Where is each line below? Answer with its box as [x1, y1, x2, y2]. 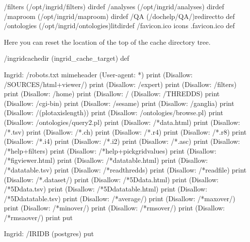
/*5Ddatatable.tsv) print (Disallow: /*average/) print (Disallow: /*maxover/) [4, 193, 235, 203]
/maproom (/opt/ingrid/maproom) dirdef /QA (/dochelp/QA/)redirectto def [4, 11, 235, 21]
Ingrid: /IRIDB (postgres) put [4, 228, 94, 239]
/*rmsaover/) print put [4, 212, 73, 222]
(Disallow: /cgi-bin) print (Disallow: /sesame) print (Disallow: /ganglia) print [4, 98, 234, 108]
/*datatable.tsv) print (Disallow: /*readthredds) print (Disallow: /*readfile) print [4, 164, 247, 174]
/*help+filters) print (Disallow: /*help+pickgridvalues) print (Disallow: [4, 145, 217, 156]
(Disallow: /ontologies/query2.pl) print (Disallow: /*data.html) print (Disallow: [4, 117, 240, 127]
